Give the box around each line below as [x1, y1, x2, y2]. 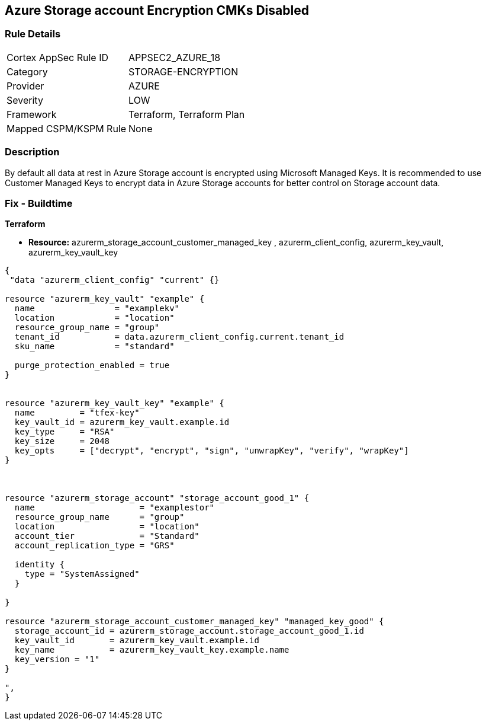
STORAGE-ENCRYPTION [128, 65, 239, 78]
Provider [7, 79, 44, 92]
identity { [14, 560, 65, 570]
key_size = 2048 [14, 436, 110, 446]
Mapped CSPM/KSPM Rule [7, 122, 127, 135]
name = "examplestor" [14, 503, 215, 513]
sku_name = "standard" [14, 341, 175, 352]
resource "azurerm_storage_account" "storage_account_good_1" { [5, 493, 310, 503]
